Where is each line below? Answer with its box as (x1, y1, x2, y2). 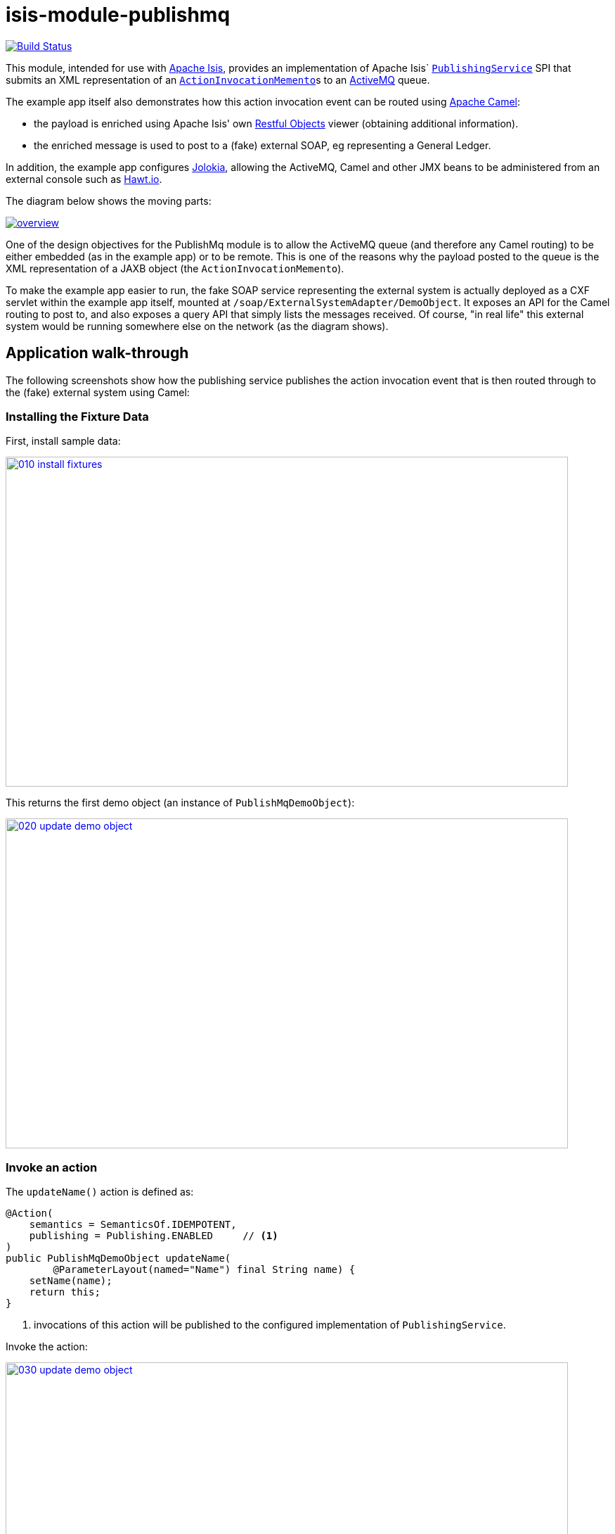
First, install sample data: (6, 435, 121, 448)
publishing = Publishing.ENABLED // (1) (29, 1230, 278, 1242)
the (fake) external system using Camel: (6, 386, 190, 398)
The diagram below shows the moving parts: (6, 194, 212, 207)
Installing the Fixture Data (6, 409, 149, 424)
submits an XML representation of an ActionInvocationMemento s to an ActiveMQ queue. (6, 73, 430, 86)
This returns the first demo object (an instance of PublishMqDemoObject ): (6, 797, 355, 809)
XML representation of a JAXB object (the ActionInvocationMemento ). (6, 262, 344, 274)
